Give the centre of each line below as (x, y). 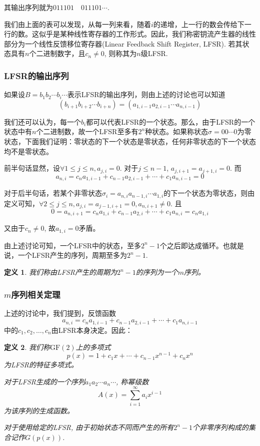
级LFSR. (154, 53)
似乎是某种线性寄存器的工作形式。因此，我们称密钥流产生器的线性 (147, 34)
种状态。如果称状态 (177, 131)
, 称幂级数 (132, 381)
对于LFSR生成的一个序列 (44, 381)
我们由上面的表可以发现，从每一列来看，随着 (77, 24)
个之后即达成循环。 (191, 245)
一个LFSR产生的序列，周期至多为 (72, 255)
